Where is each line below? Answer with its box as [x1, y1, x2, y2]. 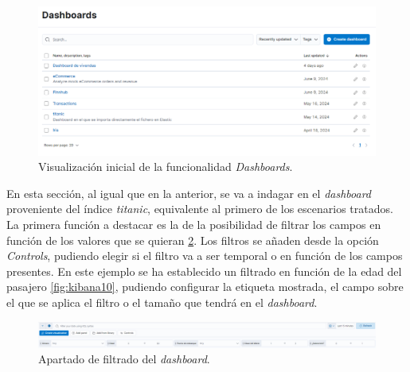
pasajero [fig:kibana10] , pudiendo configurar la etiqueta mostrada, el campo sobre [6, 278, 404, 295]
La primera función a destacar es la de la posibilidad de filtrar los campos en [6, 215, 381, 232]
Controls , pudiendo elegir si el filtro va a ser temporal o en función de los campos [6, 247, 403, 264]
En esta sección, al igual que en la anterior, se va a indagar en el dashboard [6, 184, 371, 201]
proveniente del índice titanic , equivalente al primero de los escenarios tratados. [6, 200, 393, 217]
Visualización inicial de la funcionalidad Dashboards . [38, 158, 293, 175]
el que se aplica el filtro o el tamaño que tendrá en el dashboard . [6, 293, 318, 310]
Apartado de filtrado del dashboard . [38, 351, 210, 367]
